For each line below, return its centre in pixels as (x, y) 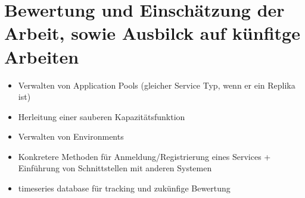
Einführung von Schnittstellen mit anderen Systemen (115, 168)
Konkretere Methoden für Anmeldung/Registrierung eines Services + (144, 156)
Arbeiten (42, 56)
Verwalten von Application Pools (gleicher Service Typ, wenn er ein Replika (157, 85)
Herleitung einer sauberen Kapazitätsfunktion (102, 116)
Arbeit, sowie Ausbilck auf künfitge (152, 33)
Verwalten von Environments (71, 136)
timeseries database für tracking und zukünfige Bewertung (124, 188)
